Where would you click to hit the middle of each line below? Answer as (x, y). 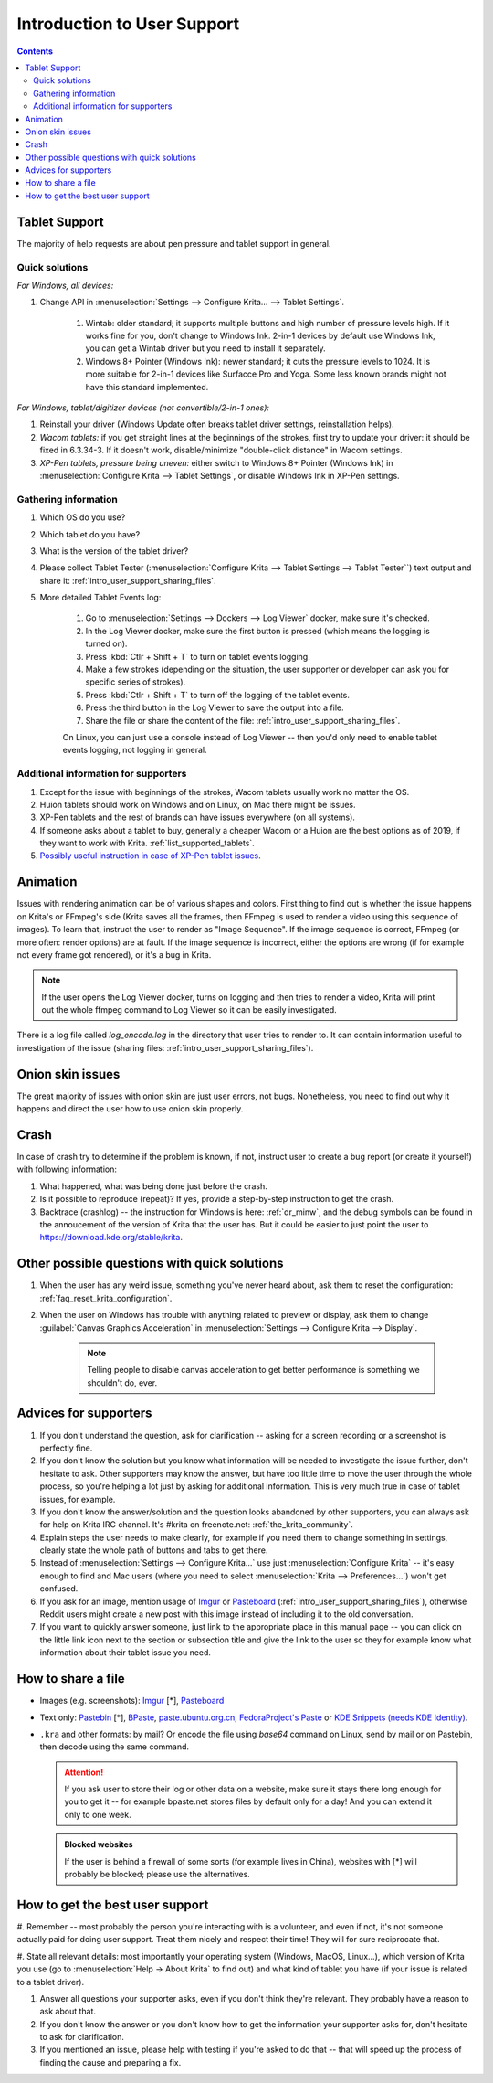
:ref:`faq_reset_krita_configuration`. (106, 1298)
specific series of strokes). (136, 682)
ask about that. (68, 2012)
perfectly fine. (66, 1448)
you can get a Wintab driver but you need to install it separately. (205, 348)
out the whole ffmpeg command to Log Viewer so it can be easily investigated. (189, 1010)
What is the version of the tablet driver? (114, 551)
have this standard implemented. (147, 387)
